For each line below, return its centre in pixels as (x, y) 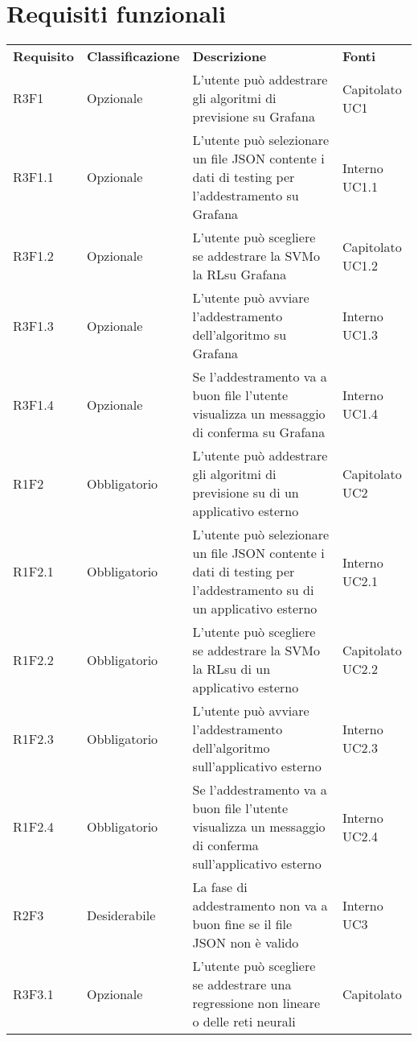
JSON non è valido (246, 943)
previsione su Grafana (254, 117)
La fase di (220, 887)
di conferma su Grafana (259, 432)
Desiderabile (121, 915)
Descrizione (229, 56)
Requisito (44, 56)
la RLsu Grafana (240, 275)
